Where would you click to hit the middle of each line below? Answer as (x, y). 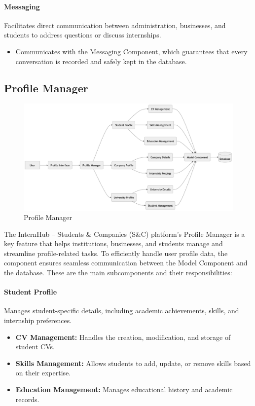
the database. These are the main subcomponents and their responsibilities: (118, 273)
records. (27, 399)
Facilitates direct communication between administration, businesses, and (115, 25)
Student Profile (31, 292)
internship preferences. (38, 320)
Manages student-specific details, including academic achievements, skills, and (122, 311)
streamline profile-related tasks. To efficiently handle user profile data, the (116, 253)
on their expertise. (43, 373)
